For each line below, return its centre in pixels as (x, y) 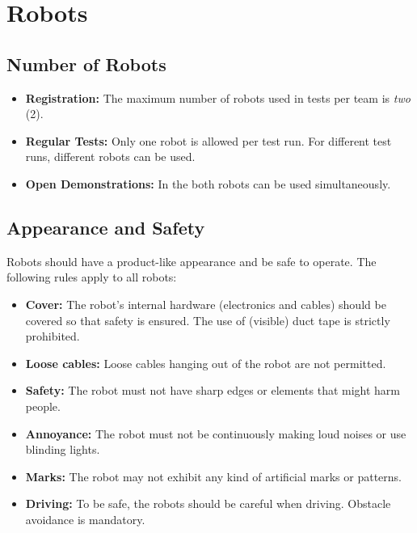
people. (43, 406)
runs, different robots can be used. (110, 157)
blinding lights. (63, 449)
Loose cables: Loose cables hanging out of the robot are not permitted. (206, 363)
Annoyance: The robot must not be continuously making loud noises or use (216, 433)
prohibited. (53, 336)
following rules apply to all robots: (92, 277)
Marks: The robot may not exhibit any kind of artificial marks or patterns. (213, 476)
